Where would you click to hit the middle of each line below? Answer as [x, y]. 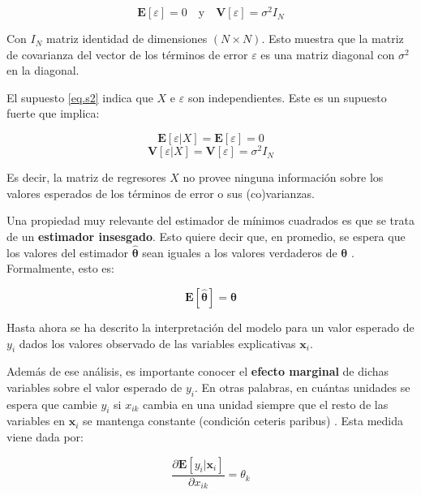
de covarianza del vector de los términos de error [127, 54]
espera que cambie [52, 404]
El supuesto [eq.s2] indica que [80, 97]
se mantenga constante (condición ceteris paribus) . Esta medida [243, 421]
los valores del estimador [68, 252]
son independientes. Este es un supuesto [287, 97]
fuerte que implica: [53, 113]
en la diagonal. [43, 70]
